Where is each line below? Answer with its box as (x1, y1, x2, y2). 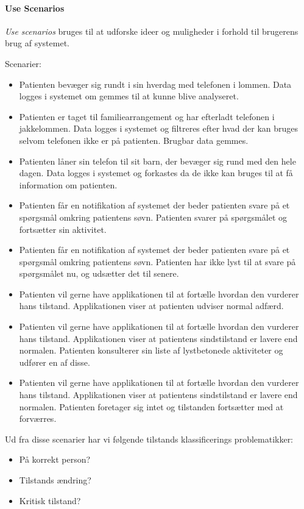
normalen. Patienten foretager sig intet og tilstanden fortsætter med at (19, 400, 284, 413)
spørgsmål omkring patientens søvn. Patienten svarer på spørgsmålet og (19, 210, 287, 223)
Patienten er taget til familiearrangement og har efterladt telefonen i (19, 110, 275, 123)
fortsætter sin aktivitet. (19, 222, 107, 235)
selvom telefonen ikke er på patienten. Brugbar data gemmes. (19, 133, 249, 146)
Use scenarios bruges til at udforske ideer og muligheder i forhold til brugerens (5, 24, 299, 37)
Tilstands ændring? (19, 474, 91, 486)
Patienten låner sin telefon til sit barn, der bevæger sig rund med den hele (19, 154, 296, 167)
